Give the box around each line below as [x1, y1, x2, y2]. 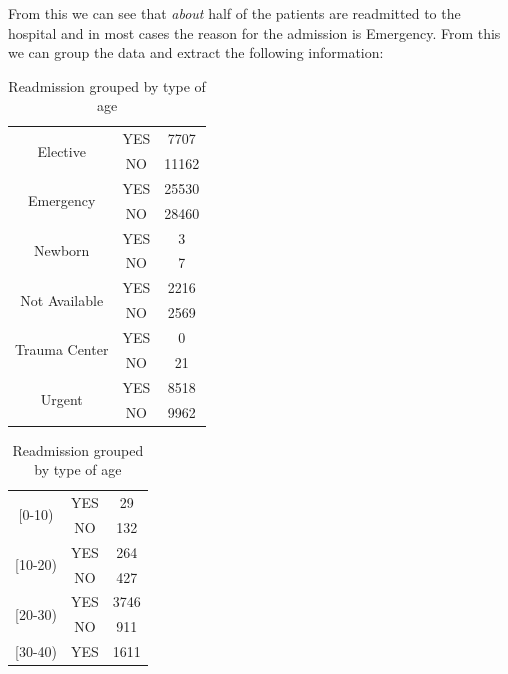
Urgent [40, 389, 83, 410]
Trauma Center [15, 339, 109, 360]
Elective [37, 140, 86, 161]
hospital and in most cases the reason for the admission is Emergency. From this [8, 22, 501, 43]
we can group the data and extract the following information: [8, 42, 384, 63]
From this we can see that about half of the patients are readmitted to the [8, 3, 461, 23]
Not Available [20, 289, 104, 310]
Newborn [34, 240, 90, 261]
